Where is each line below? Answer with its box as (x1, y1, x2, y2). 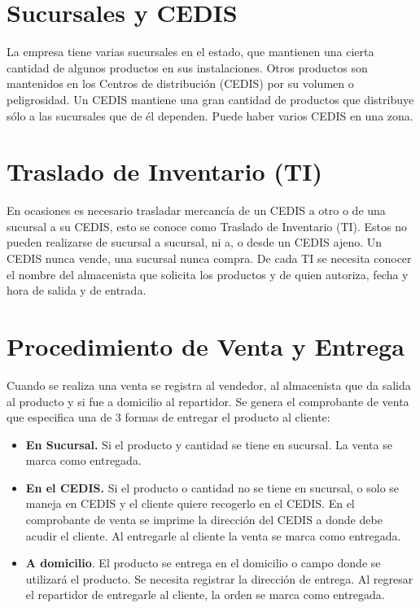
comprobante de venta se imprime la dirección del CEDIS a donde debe (25, 511, 383, 528)
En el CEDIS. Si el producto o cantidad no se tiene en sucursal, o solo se (25, 479, 400, 496)
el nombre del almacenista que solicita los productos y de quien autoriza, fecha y (7, 265, 409, 282)
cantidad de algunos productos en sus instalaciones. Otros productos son (7, 59, 368, 76)
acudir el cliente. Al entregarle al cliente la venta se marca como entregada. (25, 527, 401, 544)
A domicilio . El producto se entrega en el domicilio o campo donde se (25, 554, 381, 571)
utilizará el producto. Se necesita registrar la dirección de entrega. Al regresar (25, 570, 413, 587)
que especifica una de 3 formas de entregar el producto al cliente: (7, 409, 330, 426)
